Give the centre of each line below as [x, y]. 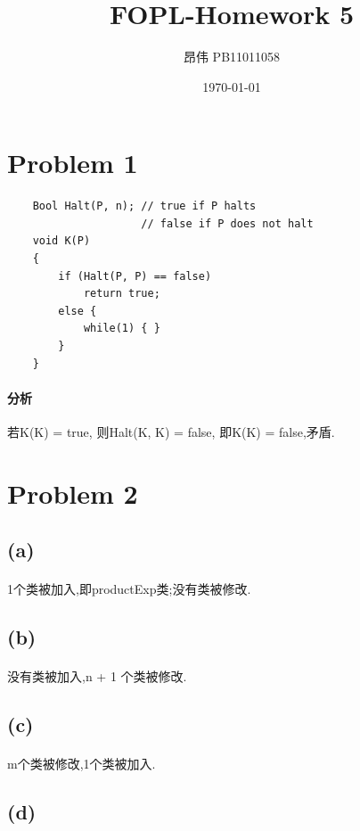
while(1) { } [122, 329]
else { [78, 311]
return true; [122, 294]
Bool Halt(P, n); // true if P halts [144, 206]
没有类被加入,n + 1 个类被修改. [97, 676]
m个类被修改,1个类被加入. [82, 764]
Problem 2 [73, 493]
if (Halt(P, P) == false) [135, 276]
